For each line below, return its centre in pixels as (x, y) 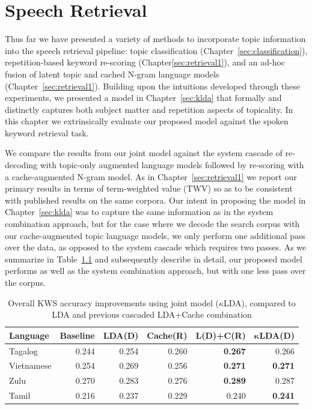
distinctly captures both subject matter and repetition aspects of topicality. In (149, 109)
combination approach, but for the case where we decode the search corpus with (152, 224)
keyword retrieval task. (47, 132)
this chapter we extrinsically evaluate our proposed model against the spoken (147, 121)
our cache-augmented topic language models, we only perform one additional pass (155, 235)
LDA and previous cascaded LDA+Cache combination (152, 314)
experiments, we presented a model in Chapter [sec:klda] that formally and (143, 98)
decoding (21, 165)
